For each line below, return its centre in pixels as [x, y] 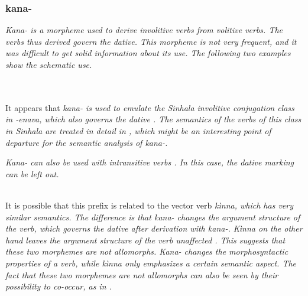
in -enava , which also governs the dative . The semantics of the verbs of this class [153, 119]
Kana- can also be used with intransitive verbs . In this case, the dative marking [150, 162]
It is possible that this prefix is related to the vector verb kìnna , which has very [149, 205]
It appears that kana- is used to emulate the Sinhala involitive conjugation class [150, 107]
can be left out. [32, 173]
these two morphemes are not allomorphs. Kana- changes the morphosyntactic [147, 251]
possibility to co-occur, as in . [59, 286]
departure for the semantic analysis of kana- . [87, 142]
